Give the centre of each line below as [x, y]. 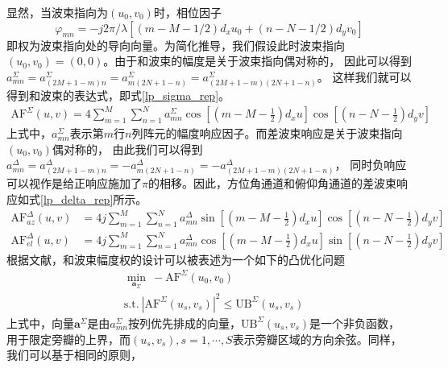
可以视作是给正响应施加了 [74, 183]
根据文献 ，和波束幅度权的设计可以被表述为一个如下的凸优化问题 [176, 259]
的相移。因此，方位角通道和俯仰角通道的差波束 [272, 183]
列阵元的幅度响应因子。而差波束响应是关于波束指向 [267, 133]
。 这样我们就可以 [364, 76]
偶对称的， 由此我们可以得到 [127, 149]
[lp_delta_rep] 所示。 [94, 199]
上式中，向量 [40, 323]
